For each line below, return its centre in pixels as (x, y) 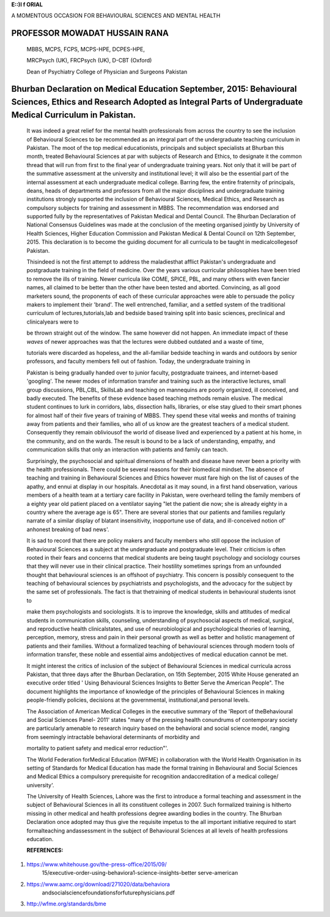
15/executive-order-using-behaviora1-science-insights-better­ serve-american (140, 873)
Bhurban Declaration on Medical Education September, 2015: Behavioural (154, 89)
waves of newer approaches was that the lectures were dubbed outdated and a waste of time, (145, 341)
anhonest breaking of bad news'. (68, 529)
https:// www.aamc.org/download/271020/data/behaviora (98, 884)
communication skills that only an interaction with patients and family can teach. (127, 450)
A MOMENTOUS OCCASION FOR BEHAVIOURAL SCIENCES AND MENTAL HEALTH (116, 16)
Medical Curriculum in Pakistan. (74, 115)
